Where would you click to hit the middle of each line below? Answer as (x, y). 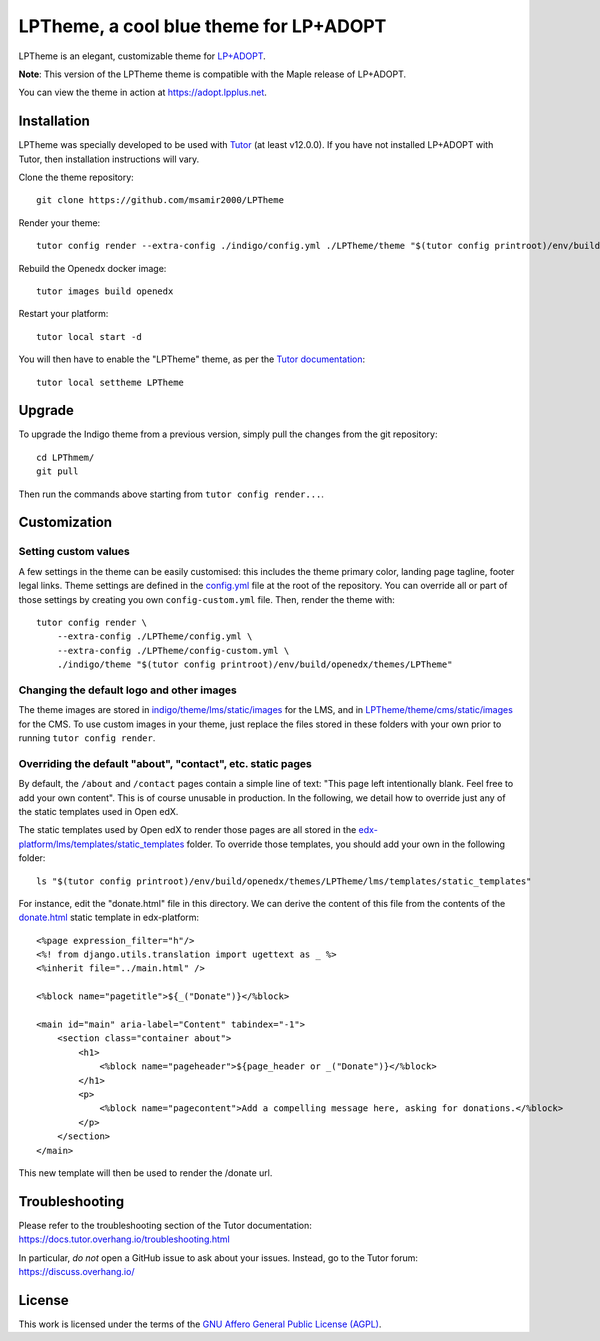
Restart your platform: (63, 314)
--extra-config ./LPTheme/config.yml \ (154, 636)
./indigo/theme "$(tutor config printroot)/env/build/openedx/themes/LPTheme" (254, 664)
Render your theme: (59, 222)
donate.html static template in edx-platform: (109, 917)
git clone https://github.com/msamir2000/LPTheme (160, 200)
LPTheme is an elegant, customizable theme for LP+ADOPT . (142, 56)
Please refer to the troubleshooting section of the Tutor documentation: (165, 1225)
